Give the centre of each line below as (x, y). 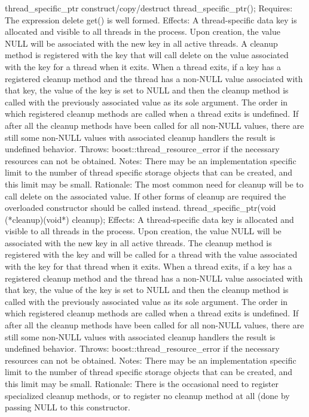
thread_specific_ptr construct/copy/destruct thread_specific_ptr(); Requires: (149, 8)
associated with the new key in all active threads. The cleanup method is (138, 242)
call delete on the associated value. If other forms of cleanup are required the (146, 196)
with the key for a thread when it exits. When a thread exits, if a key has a (143, 66)
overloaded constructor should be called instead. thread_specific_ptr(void (140, 208)
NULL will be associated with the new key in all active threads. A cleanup (141, 43)
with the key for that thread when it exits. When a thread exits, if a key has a (149, 266)
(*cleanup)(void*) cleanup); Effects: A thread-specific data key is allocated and (149, 219)
